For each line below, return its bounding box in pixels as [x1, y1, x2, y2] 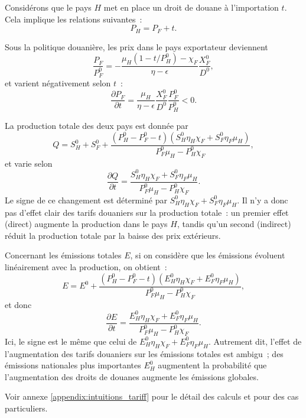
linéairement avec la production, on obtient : [5, 261, 167, 273]
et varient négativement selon [5, 77, 111, 89]
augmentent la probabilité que [158, 359, 267, 371]
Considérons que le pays [5, 1, 92, 13]
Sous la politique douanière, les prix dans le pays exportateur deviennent [5, 40, 268, 53]
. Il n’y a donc [237, 193, 288, 206]
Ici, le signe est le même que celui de [5, 335, 137, 347]
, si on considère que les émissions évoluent [130, 249, 285, 261]
